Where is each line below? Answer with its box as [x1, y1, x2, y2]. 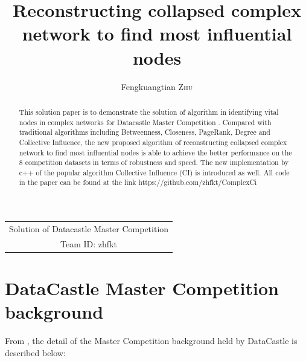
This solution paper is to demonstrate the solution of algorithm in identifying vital [19, 106, 279, 117]
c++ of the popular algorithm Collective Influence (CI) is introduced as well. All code [19, 167, 290, 177]
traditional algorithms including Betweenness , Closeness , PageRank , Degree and [19, 127, 270, 137]
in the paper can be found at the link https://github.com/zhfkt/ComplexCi [19, 177, 257, 187]
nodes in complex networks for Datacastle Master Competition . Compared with [19, 117, 272, 127]
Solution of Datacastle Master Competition [9, 222, 169, 235]
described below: [5, 346, 66, 359]
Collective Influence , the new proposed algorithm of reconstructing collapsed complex [19, 137, 287, 147]
